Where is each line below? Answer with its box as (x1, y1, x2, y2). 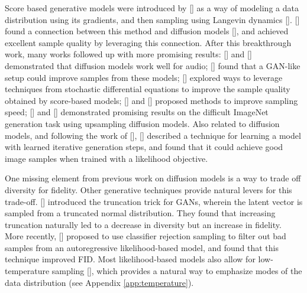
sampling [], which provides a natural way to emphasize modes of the (51, 265, 302, 277)
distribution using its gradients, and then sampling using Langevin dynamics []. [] (5, 13, 300, 25)
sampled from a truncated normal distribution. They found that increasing (5, 207, 276, 219)
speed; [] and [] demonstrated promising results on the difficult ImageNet (5, 106, 269, 118)
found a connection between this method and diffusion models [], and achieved (5, 25, 289, 37)
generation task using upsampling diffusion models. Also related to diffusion (5, 117, 280, 129)
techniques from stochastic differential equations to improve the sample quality (5, 83, 290, 95)
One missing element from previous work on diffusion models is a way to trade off (5, 172, 301, 184)
